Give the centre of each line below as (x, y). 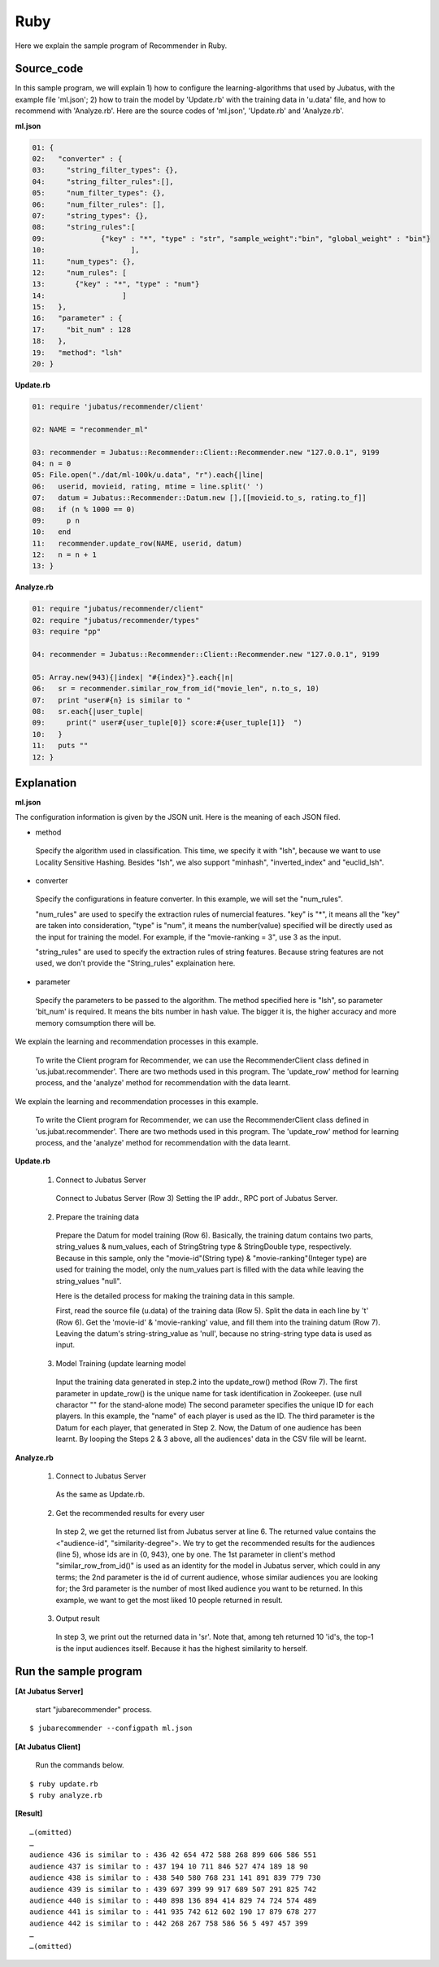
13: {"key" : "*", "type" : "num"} (116, 284)
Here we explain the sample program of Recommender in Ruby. (121, 46)
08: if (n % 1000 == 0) (84, 509)
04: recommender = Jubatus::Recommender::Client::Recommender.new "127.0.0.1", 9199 (206, 654)
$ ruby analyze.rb (66, 1795)
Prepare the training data (98, 1216)
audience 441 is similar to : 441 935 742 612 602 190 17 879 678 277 (173, 1912)
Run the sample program (78, 1672)
